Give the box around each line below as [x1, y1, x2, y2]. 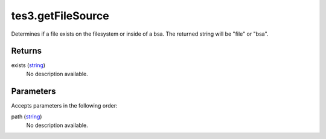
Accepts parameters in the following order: [11, 102, 118, 109]
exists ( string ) [11, 62, 45, 69]
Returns [11, 46, 42, 56]
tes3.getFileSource [11, 9, 109, 22]
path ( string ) [11, 113, 42, 120]
